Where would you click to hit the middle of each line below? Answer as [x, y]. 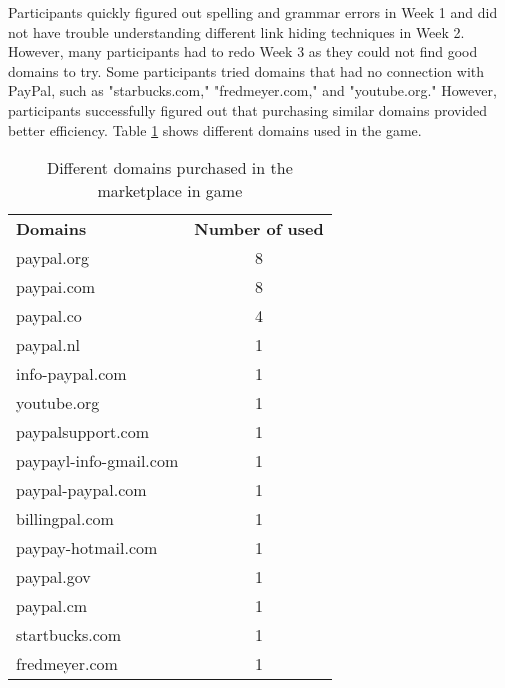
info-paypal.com [71, 374]
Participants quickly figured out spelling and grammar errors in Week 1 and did [253, 12]
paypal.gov [53, 577]
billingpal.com [65, 519]
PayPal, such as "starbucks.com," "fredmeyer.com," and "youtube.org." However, [252, 90]
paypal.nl [48, 345]
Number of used [259, 229]
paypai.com [56, 287]
